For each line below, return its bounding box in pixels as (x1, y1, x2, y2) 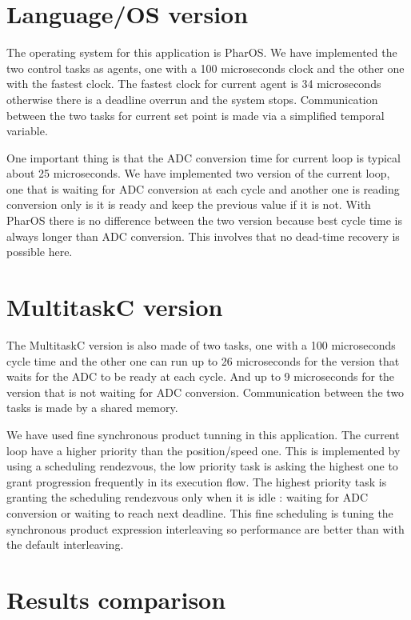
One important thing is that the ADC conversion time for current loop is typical (6, 149, 401, 166)
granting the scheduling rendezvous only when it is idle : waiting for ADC (6, 489, 369, 506)
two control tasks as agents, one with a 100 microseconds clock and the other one (6, 59, 405, 76)
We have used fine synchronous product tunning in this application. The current (6, 426, 400, 442)
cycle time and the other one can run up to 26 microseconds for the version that (6, 352, 400, 369)
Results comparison (6, 582, 226, 615)
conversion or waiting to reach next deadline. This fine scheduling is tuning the (6, 504, 393, 521)
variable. (6, 122, 48, 139)
